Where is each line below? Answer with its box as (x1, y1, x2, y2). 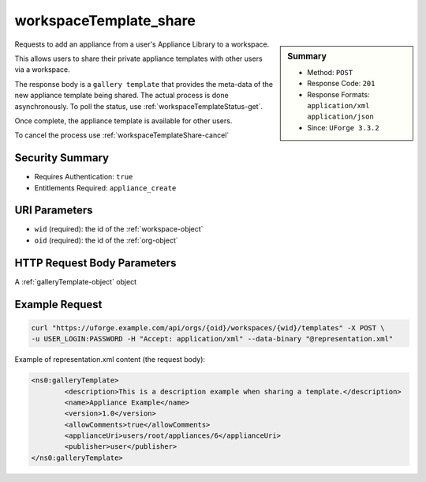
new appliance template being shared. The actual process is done (14, 91, 229, 100)
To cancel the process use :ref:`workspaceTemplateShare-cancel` (14, 130, 230, 140)
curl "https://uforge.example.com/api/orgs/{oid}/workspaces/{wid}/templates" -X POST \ (31, 323, 386, 332)
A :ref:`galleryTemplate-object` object (14, 277, 137, 286)
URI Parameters (14, 204, 94, 217)
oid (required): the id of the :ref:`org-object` (34, 235, 179, 245)
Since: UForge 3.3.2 (307, 122, 379, 132)
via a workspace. (14, 65, 70, 74)
